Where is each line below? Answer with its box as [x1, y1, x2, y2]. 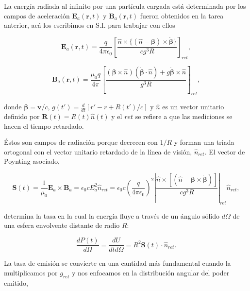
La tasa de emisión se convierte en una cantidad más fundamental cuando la [4, 258, 231, 268]
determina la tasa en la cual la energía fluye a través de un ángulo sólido [4, 210, 220, 221]
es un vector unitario [162, 102, 224, 112]
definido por [4, 111, 40, 121]
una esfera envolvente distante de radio [4, 220, 120, 230]
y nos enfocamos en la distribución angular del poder [71, 267, 230, 277]
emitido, [4, 277, 28, 288]
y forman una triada [174, 137, 234, 147]
